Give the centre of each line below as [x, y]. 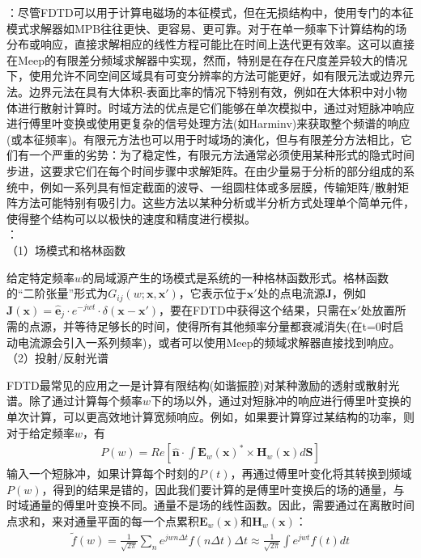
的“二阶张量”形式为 [57, 293]
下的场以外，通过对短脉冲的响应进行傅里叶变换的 [281, 401]
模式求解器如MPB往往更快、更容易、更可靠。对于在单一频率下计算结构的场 [207, 28]
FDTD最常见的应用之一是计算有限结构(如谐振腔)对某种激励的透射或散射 [198, 385]
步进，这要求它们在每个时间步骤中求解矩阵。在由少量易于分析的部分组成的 [205, 170]
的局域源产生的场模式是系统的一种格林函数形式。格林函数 [236, 277]
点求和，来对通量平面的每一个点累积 [103, 520]
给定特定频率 [40, 277]
